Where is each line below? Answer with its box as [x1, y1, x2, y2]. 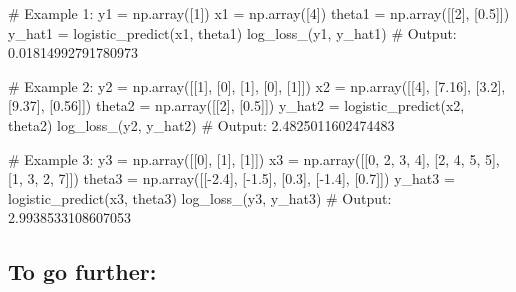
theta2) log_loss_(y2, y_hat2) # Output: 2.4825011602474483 [8, 114, 395, 135]
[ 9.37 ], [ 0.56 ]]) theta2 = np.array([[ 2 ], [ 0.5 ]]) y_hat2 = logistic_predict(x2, [8, 95, 465, 116]
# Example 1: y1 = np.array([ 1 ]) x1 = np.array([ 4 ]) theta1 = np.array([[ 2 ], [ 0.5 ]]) [8, 3, 510, 23]
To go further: [8, 256, 157, 287]
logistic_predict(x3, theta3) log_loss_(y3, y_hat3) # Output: [8, 187, 392, 208]
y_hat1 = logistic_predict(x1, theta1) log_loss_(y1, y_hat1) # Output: [8, 22, 457, 43]
